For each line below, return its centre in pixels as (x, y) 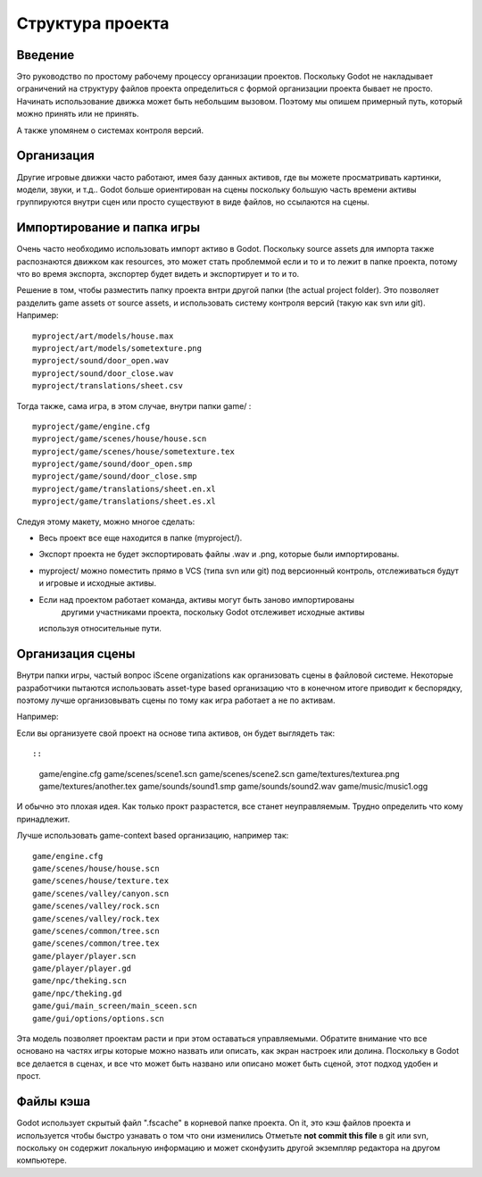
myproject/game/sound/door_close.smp (115, 476)
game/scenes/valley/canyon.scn (101, 893)
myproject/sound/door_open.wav (101, 361)
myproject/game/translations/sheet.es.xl (124, 501)
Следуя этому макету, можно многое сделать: (106, 522)
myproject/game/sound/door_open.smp (112, 464)
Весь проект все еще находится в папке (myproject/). (141, 538)
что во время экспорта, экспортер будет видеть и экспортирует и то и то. (158, 274)
